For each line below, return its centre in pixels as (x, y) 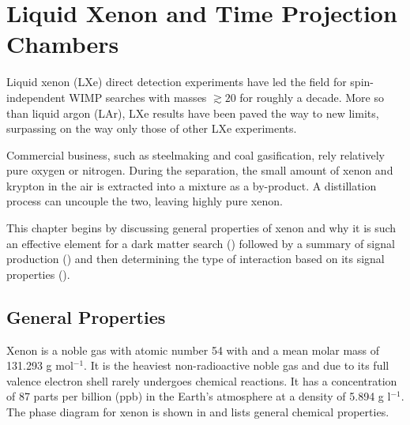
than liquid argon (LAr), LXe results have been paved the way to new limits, (193, 113)
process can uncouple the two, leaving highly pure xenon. (145, 201)
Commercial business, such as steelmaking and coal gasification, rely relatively (196, 154)
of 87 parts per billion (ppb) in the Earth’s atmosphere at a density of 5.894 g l (199, 396)
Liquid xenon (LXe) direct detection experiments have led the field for (177, 82)
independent (36, 97)
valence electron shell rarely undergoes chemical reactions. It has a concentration (202, 380)
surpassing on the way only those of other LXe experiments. (152, 128)
